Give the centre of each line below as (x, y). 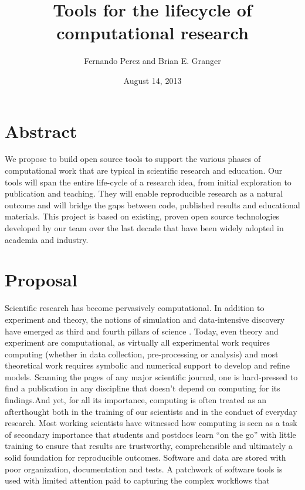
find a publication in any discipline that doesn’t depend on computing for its (143, 388)
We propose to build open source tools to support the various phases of (133, 159)
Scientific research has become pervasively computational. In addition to (135, 308)
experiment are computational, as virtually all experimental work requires (137, 342)
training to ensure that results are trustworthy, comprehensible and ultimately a (149, 446)
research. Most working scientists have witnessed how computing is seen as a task (151, 423)
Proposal (41, 280)
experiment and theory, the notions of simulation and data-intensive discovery (145, 319)
